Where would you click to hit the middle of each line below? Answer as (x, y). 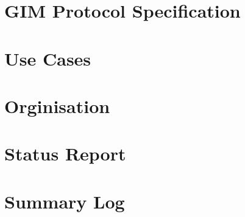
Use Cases (48, 58)
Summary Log (65, 201)
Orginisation (57, 105)
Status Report (65, 153)
